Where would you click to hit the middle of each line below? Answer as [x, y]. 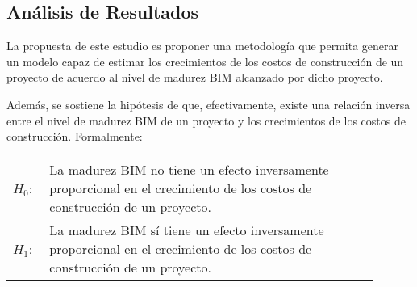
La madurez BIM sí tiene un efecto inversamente [187, 230]
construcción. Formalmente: [75, 136]
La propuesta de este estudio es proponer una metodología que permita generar [203, 46]
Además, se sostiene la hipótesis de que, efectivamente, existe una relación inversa [208, 104]
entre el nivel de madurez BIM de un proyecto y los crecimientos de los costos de [206, 120]
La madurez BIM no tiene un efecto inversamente [189, 169]
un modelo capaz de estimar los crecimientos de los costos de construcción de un [205, 61]
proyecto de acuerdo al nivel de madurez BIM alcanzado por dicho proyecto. [195, 77]
